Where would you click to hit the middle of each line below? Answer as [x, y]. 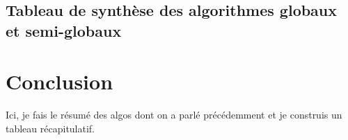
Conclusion [60, 81]
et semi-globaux [64, 30]
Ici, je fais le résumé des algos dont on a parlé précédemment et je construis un [174, 115]
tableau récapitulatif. [50, 128]
